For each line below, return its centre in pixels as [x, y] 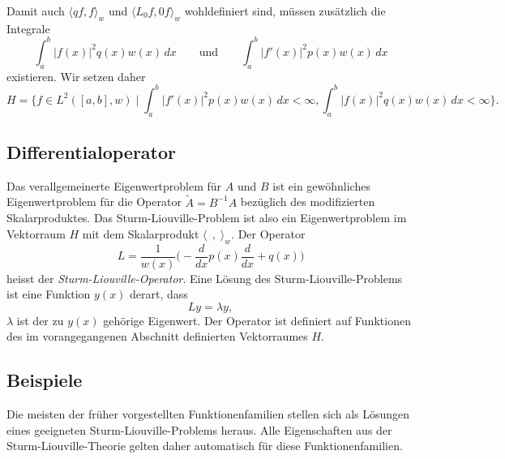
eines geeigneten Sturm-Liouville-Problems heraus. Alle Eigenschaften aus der [199, 429]
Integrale [28, 28]
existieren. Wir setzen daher [76, 76]
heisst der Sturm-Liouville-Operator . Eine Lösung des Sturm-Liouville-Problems [205, 278]
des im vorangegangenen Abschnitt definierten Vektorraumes [157, 336]
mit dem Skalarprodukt [141, 233]
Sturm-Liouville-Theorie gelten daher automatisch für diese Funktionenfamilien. [205, 446]
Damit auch [36, 11]
